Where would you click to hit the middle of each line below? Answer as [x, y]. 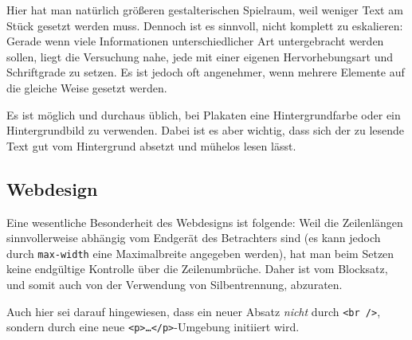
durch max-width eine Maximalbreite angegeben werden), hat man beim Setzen [200, 253]
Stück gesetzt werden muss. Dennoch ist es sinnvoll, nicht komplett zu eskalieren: [205, 25]
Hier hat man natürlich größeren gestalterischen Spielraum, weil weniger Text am [205, 10]
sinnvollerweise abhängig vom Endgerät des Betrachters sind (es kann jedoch [194, 238]
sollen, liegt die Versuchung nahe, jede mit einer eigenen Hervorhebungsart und [200, 56]
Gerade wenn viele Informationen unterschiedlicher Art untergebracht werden [195, 41]
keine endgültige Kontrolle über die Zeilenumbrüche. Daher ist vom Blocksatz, [197, 269]
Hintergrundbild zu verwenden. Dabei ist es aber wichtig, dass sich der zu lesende [205, 130]
